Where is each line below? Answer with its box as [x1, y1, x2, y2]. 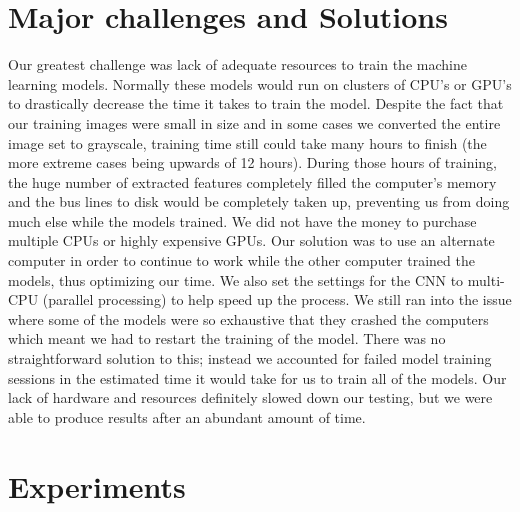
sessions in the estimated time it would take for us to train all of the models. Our [8, 367, 507, 388]
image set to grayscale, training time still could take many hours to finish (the [8, 132, 487, 153]
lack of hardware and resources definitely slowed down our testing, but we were [8, 387, 493, 408]
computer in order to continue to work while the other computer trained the [8, 250, 475, 271]
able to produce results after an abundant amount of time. [8, 406, 366, 427]
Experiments [8, 465, 186, 506]
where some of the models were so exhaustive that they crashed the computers [8, 308, 489, 329]
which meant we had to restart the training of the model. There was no [8, 328, 446, 349]
